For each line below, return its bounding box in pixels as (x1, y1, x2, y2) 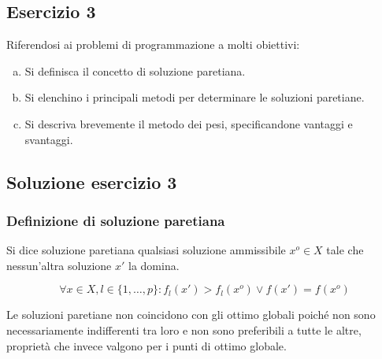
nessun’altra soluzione (6, 257, 112, 273)
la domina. (128, 257, 180, 273)
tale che (326, 242, 364, 258)
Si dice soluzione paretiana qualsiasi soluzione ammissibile (6, 242, 286, 258)
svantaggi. (24, 131, 73, 147)
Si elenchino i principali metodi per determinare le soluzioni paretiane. (24, 89, 365, 105)
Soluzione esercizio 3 (6, 169, 177, 194)
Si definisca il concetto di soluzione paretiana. (24, 62, 246, 79)
